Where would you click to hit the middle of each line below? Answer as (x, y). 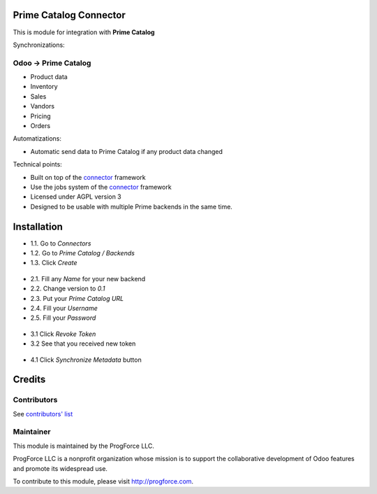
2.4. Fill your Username (64, 308)
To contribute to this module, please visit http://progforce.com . (103, 481)
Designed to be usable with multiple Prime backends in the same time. (132, 206)
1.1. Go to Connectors (61, 243)
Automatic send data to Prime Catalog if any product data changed (127, 151)
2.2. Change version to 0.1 (68, 289)
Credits (29, 380)
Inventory (44, 87)
